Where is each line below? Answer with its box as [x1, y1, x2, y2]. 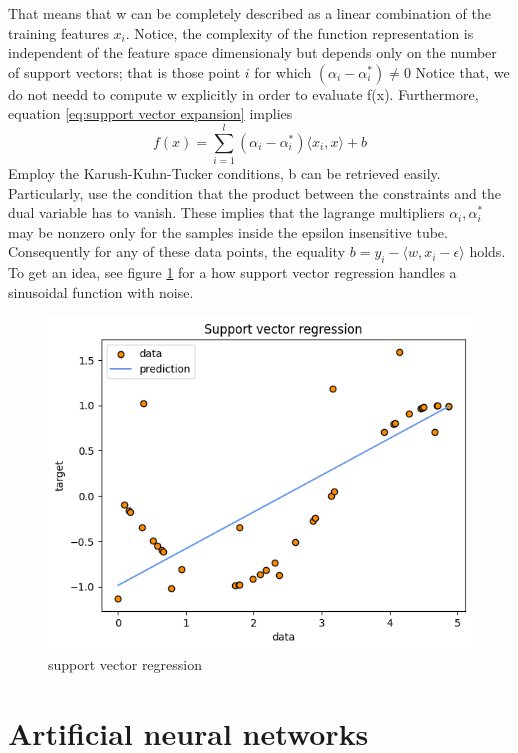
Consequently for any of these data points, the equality [8, 241, 346, 262]
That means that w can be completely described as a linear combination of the [8, 3, 491, 23]
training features [8, 22, 109, 43]
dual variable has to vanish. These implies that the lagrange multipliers [8, 202, 445, 223]
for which [254, 61, 312, 82]
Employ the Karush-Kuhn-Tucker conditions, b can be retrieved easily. [8, 163, 441, 184]
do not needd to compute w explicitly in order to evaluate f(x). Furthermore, [8, 83, 479, 104]
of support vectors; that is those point [8, 61, 241, 82]
